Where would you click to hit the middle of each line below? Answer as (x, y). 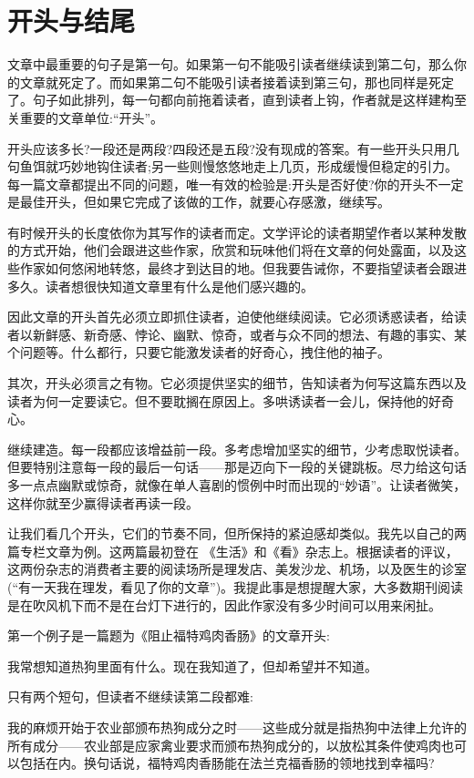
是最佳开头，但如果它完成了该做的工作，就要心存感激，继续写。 (199, 202)
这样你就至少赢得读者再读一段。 (103, 502)
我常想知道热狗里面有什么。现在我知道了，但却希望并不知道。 (192, 665)
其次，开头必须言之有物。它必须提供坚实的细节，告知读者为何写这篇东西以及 (237, 383)
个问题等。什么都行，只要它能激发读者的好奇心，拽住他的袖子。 (199, 352)
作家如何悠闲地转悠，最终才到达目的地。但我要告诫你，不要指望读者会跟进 (243, 268)
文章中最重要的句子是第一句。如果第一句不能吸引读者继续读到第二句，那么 (231, 64)
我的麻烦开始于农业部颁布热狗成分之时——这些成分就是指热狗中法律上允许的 (237, 727)
